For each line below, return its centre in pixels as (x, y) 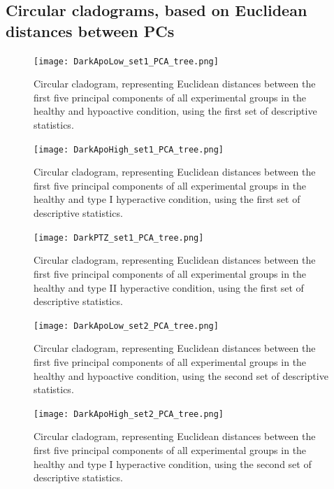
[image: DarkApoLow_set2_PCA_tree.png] (126, 326)
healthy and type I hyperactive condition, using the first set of (167, 199)
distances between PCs (90, 30)
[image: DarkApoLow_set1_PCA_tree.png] (126, 61)
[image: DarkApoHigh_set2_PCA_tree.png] (129, 414)
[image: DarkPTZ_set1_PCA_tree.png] (119, 238)
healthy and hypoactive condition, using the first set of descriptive (175, 111)
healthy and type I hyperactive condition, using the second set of (173, 463)
